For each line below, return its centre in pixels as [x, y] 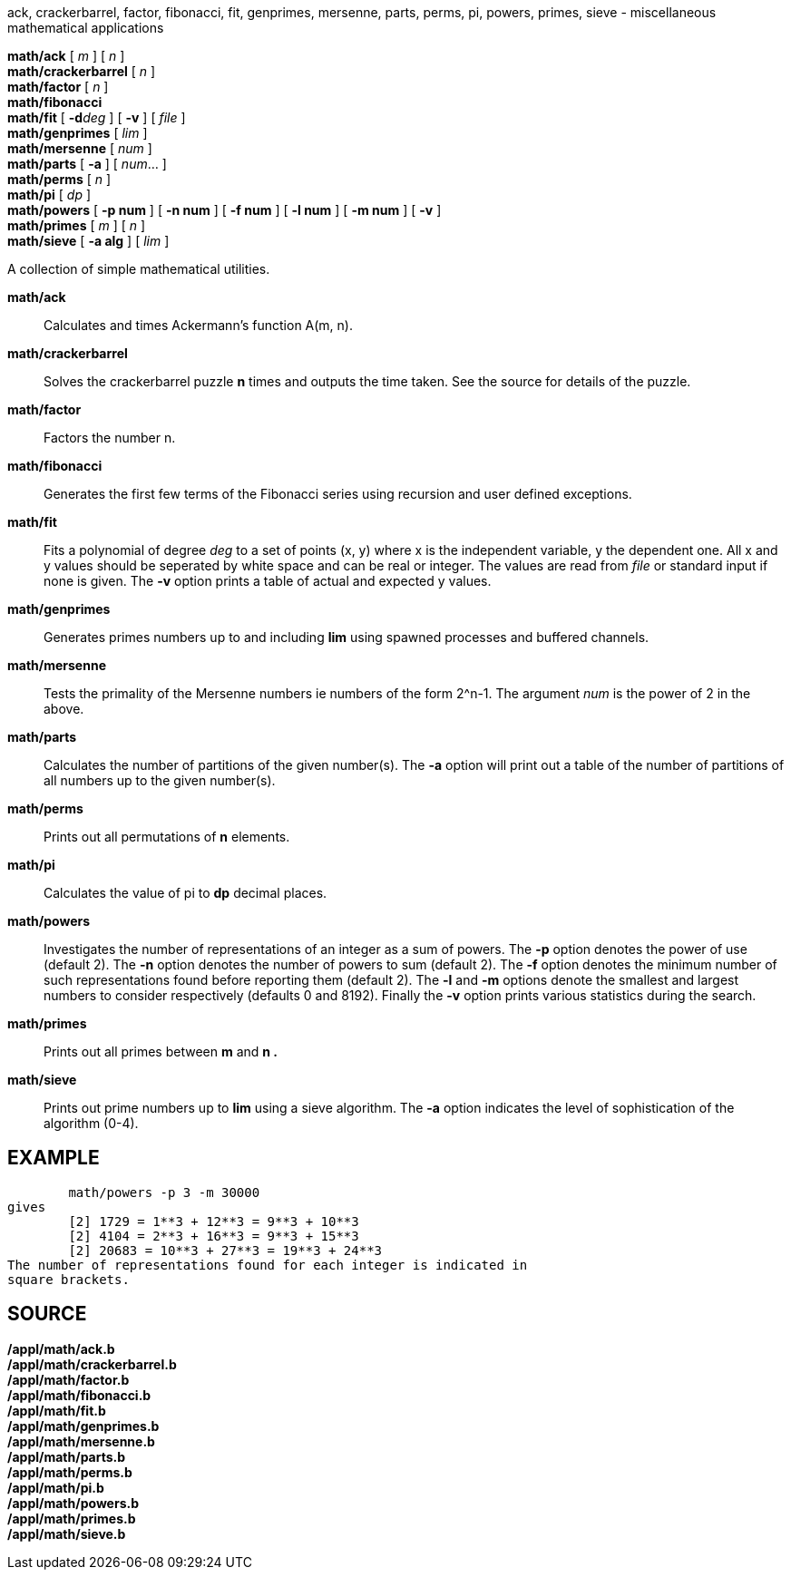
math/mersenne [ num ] [80, 148]
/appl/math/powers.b [73, 1503]
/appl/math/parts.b [67, 1456]
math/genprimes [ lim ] [78, 133]
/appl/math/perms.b [70, 1472]
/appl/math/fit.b [57, 1410]
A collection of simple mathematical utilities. [139, 269]
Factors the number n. [110, 438]
